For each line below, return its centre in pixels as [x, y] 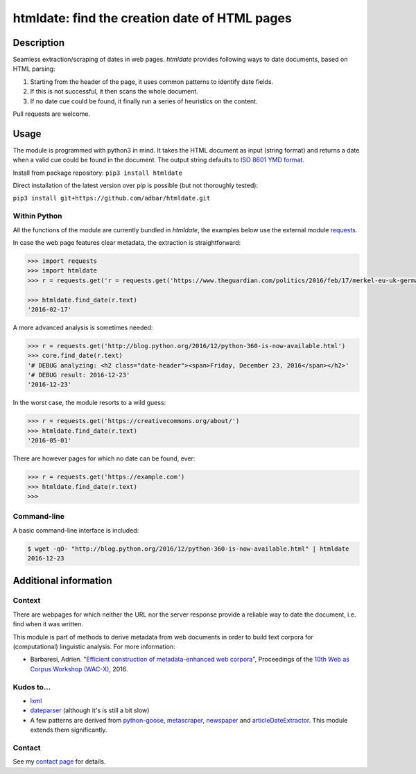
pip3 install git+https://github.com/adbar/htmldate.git [112, 198]
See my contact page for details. [59, 762]
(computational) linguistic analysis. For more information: [94, 647]
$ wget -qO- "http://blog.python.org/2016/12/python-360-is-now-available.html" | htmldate [188, 549]
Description [39, 43]
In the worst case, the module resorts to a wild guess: [89, 403]
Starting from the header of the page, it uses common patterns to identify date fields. [152, 81]
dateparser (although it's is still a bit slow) [90, 710]
